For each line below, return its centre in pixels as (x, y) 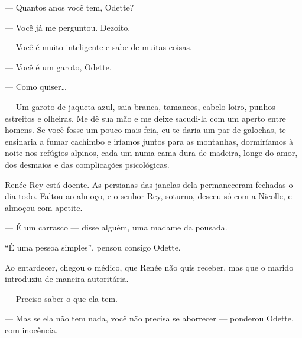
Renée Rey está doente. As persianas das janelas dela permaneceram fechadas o (149, 184)
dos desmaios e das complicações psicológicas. (87, 164)
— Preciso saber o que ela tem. (61, 298)
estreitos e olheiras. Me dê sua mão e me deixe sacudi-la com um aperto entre (145, 118)
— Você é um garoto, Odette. (58, 66)
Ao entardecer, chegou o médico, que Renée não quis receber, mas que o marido (149, 267)
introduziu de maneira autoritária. (67, 279)
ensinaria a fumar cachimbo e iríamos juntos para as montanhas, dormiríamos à (149, 141)
